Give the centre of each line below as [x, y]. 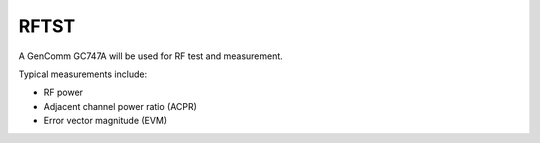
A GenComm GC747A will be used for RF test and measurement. [151, 56]
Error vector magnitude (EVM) [105, 121]
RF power [63, 92]
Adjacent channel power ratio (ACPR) [120, 106]
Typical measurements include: [83, 74]
